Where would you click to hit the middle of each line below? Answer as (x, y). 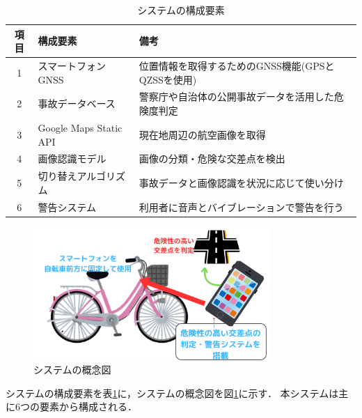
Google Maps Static (80, 127)
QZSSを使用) (168, 79)
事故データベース (77, 103)
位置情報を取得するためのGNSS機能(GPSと (237, 66)
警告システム (67, 207)
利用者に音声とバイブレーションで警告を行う (241, 207)
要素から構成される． (88, 407)
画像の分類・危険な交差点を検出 (212, 158)
